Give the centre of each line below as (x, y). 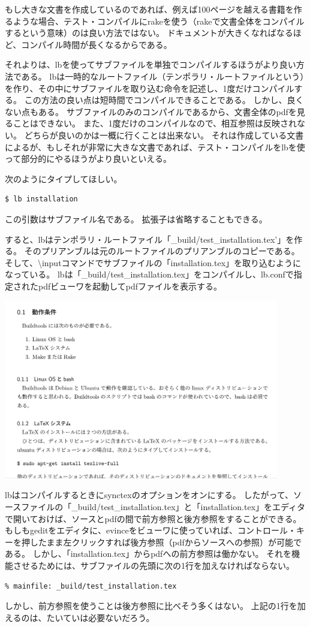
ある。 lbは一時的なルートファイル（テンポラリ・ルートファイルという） (163, 76)
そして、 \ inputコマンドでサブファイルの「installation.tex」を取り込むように (153, 262)
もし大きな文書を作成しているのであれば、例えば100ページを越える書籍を (149, 9)
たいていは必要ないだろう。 (100, 617)
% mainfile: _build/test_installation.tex (91, 586)
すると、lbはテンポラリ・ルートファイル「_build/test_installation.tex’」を (150, 239)
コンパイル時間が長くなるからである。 (97, 44)
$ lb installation (41, 199)
